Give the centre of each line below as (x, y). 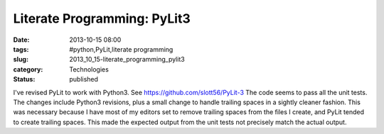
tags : (21, 49)
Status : (24, 79)
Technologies (89, 69)
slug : (21, 60)
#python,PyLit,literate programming (121, 49)
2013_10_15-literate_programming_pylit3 (127, 60)
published (84, 79)
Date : (21, 40)
